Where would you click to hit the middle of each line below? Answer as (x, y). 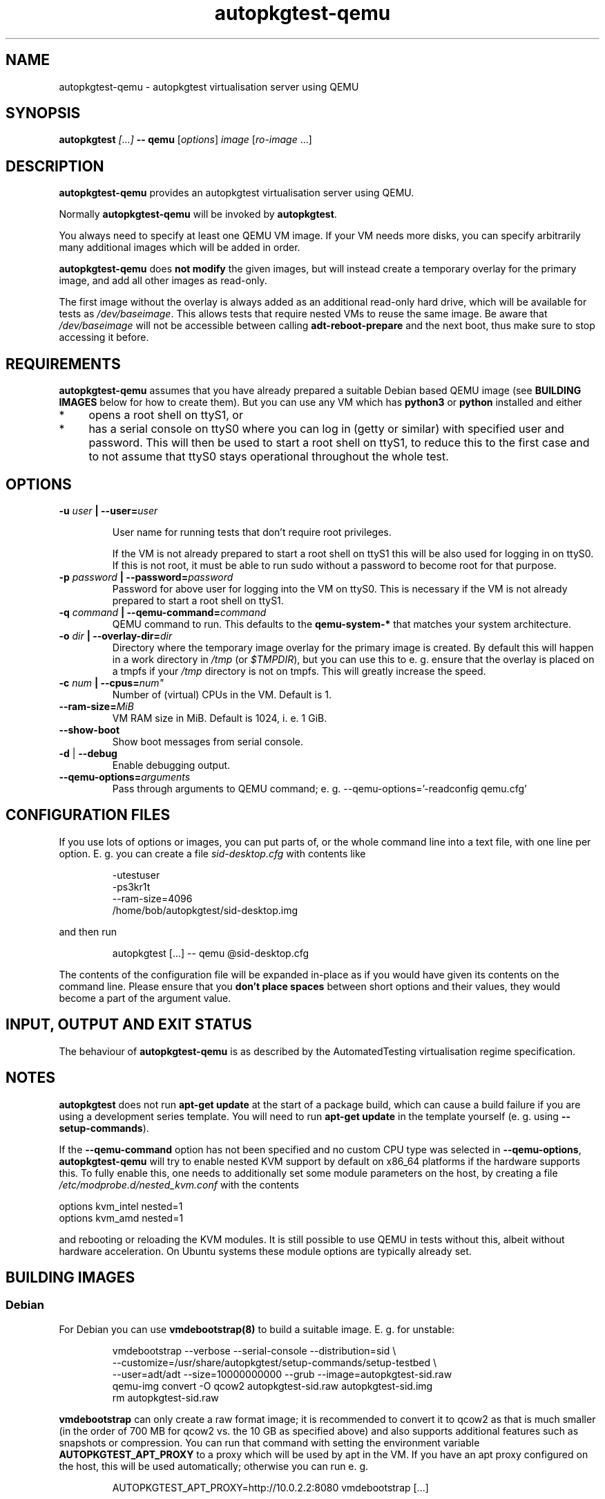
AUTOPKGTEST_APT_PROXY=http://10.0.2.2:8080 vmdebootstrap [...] (270, 1487)
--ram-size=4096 (152, 898)
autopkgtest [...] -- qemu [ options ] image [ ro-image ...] (185, 140)
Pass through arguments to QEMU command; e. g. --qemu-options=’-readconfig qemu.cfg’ (319, 788)
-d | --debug (88, 753)
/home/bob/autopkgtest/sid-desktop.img (205, 910)
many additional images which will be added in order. (180, 248)
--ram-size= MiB (96, 706)
